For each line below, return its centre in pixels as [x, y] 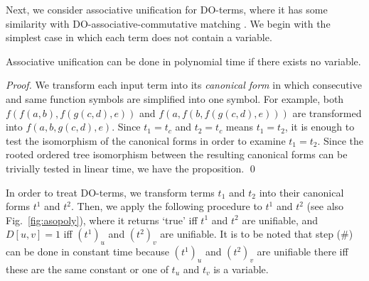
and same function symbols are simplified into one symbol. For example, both [175, 98]
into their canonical [301, 192]
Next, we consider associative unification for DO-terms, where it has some [167, 9]
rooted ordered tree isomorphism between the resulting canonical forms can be [177, 154]
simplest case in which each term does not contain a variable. [139, 37]
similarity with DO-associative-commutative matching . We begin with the [168, 23]
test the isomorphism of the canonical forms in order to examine [146, 140]
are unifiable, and [280, 220]
